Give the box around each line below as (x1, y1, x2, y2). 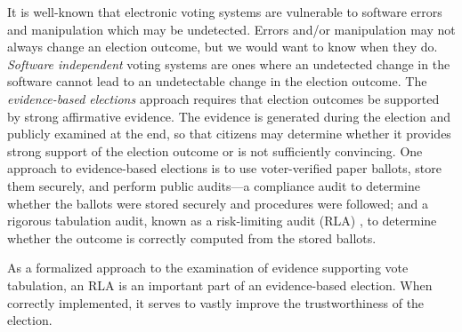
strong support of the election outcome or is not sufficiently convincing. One (7, 141, 423, 160)
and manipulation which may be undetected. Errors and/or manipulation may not (7, 20, 456, 38)
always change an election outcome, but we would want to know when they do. (7, 37, 438, 56)
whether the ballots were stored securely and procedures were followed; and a (7, 194, 429, 212)
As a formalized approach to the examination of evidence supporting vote (7, 258, 409, 277)
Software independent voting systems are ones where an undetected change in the (7, 54, 450, 73)
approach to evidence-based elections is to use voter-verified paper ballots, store (7, 159, 442, 178)
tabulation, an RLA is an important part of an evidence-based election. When (7, 275, 433, 294)
